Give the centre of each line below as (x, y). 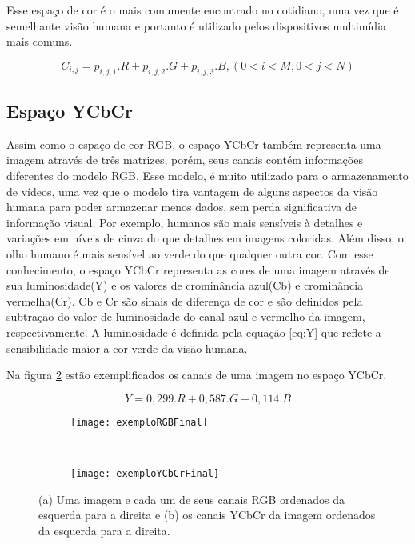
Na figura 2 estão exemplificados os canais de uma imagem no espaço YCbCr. (197, 375)
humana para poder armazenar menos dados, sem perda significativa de (182, 207)
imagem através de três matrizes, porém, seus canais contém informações (185, 160)
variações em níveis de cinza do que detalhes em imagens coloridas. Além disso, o (205, 238)
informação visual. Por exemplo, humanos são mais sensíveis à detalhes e (185, 222)
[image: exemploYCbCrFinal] (145, 473)
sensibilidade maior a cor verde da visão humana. (127, 348)
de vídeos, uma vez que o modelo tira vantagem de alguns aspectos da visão (192, 191)
